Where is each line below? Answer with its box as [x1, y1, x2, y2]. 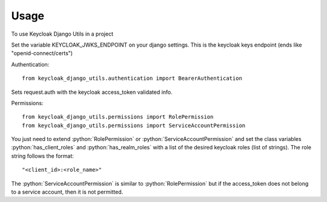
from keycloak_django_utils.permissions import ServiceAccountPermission [22, 122, 246, 129]
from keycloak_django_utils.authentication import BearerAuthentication [22, 75, 242, 82]
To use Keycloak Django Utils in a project [11, 30, 113, 37]
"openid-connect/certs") [11, 50, 73, 57]
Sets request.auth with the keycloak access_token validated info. [11, 88, 173, 96]
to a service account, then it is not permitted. [11, 188, 124, 196]
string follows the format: [11, 152, 74, 160]
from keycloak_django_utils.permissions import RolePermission [22, 114, 214, 120]
